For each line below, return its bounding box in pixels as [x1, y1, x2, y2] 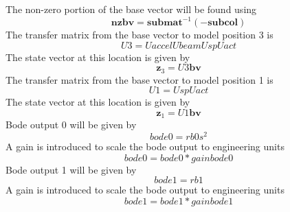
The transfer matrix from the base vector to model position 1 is [5, 72, 274, 86]
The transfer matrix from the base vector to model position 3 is [5, 27, 274, 42]
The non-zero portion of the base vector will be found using [5, 2, 257, 16]
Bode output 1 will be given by [5, 162, 137, 176]
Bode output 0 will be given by [5, 117, 137, 132]
